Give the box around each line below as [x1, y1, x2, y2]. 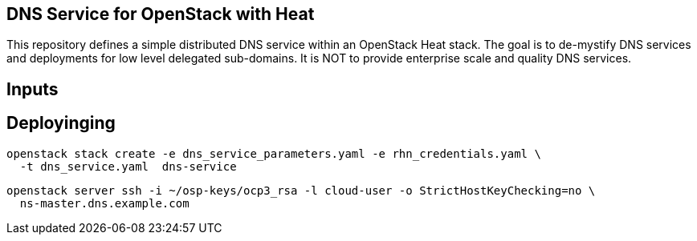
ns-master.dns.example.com [19, 196, 190, 210]
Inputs [6, 78, 59, 99]
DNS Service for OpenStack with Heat [6, 4, 315, 24]
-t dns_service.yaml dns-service [19, 159, 237, 173]
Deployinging [6, 113, 116, 134]
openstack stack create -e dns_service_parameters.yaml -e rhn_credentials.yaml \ [6, 147, 541, 160]
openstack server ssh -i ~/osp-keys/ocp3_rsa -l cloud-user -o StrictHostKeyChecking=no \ [6, 183, 596, 197]
